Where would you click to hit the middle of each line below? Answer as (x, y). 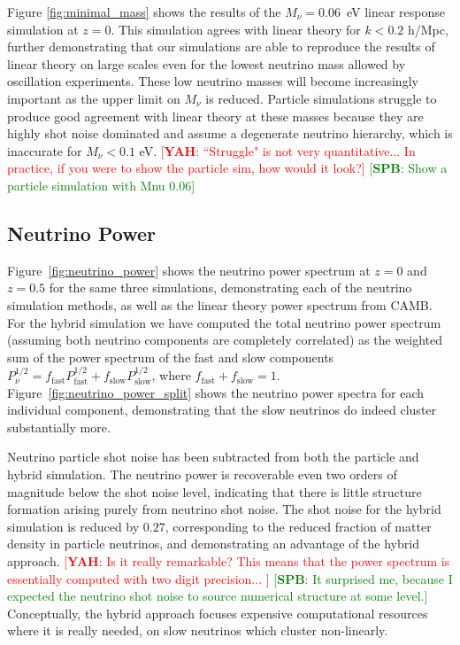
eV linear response (396, 12)
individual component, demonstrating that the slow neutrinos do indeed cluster (222, 410)
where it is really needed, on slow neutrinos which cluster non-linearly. (198, 630)
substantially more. (59, 427)
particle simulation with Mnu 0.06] (101, 185)
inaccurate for (45, 150)
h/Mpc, (428, 29)
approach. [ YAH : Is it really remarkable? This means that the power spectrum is (229, 561)
